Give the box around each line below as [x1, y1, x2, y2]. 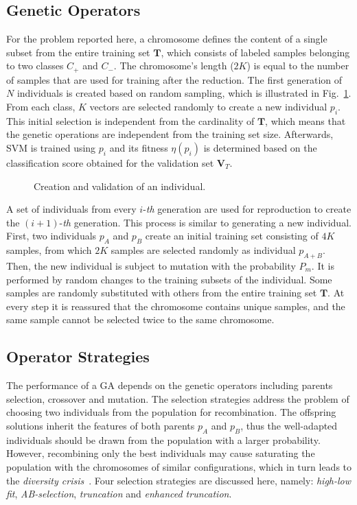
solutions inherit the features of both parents [6, 418, 195, 432]
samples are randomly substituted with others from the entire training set [6, 285, 317, 300]
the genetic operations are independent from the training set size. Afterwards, [6, 127, 334, 141]
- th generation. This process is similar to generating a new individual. [59, 215, 352, 229]
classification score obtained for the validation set [6, 156, 214, 170]
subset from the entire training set [6, 45, 150, 59]
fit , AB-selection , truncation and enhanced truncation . [6, 486, 232, 501]
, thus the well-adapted [240, 418, 338, 432]
